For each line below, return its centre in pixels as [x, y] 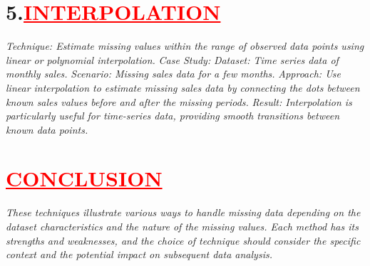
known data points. [47, 129]
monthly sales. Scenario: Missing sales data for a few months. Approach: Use [173, 74]
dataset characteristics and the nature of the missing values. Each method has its [182, 226]
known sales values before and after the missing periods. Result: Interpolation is [179, 101]
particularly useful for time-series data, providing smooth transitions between [173, 116]
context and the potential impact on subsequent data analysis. [139, 254]
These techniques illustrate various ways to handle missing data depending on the [183, 212]
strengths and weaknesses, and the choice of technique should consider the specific [183, 240]
